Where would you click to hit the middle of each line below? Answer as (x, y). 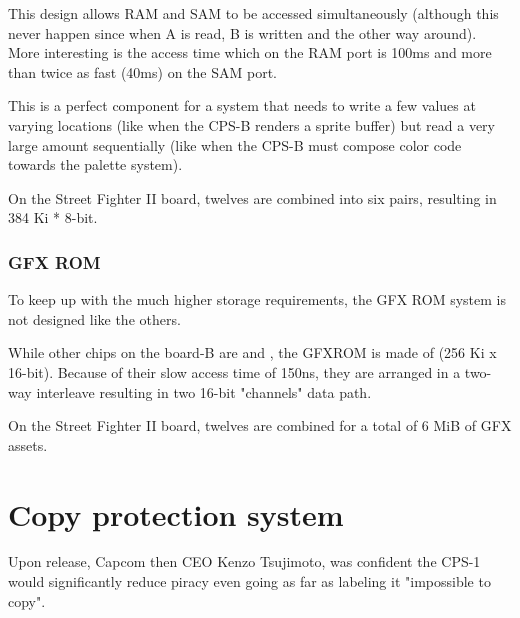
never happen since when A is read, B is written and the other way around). (242, 32)
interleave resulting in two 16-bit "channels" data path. (204, 391)
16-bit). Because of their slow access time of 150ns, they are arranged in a (234, 371)
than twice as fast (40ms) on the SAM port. (142, 71)
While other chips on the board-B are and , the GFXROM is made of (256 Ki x (252, 352)
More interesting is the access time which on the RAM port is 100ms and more (250, 52)
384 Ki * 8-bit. (53, 217)
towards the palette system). (95, 164)
